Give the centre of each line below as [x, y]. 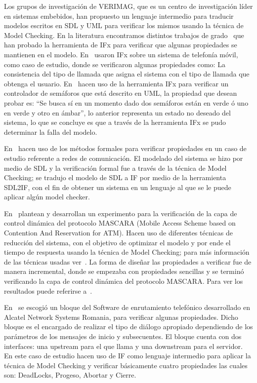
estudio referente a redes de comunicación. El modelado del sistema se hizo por [124, 158]
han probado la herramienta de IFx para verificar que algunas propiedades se [121, 45]
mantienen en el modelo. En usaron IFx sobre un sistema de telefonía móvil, [121, 54]
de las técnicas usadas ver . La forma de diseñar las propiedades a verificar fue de [128, 261]
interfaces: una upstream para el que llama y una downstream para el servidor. [123, 346]
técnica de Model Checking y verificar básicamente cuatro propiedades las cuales [126, 365]
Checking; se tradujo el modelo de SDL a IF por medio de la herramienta [115, 177]
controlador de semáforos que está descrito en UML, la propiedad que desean [121, 93]
